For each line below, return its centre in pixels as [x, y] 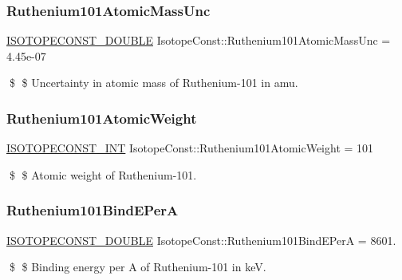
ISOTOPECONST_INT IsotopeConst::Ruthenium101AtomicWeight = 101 [190, 148]
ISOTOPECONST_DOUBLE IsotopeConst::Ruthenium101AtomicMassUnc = [199, 40]
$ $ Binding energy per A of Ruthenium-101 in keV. [138, 267]
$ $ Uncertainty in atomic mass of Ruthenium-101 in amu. [154, 83]
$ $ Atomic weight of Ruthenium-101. [103, 174]
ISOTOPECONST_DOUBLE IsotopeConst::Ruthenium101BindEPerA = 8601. [201, 240]
